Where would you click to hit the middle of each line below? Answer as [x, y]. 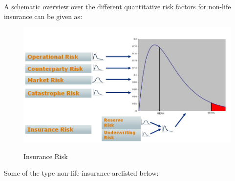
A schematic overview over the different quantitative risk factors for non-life [117, 6]
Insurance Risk [46, 156]
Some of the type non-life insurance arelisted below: [81, 172]
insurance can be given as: [43, 16]
